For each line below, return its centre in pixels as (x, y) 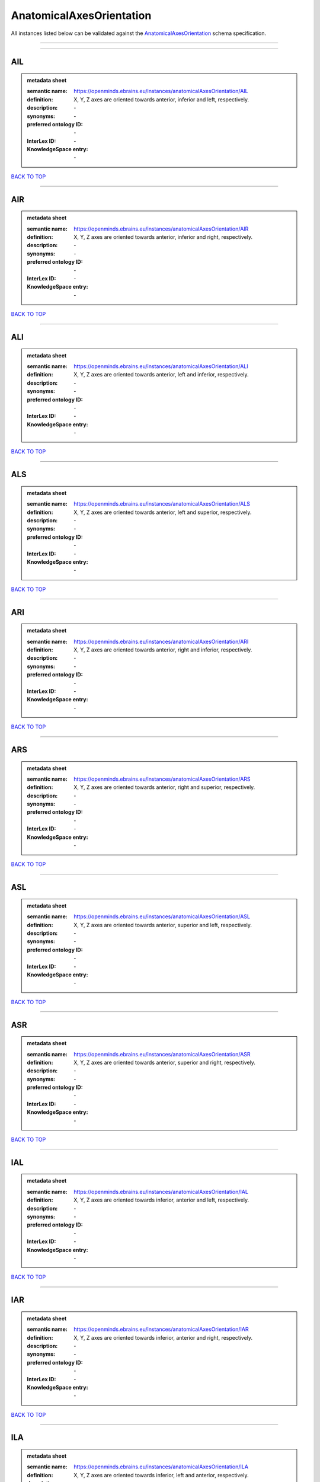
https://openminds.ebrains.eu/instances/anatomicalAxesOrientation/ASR (162, 1054)
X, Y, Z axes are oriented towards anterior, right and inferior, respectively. (163, 650)
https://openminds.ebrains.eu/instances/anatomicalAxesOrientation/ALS (162, 504)
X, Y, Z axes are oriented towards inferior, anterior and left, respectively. (161, 1200)
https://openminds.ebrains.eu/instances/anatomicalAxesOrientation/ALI (161, 366)
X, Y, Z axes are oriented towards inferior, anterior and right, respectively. (163, 1337)
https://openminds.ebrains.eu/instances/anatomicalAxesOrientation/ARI (161, 641)
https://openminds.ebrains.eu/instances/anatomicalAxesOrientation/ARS (162, 779)
